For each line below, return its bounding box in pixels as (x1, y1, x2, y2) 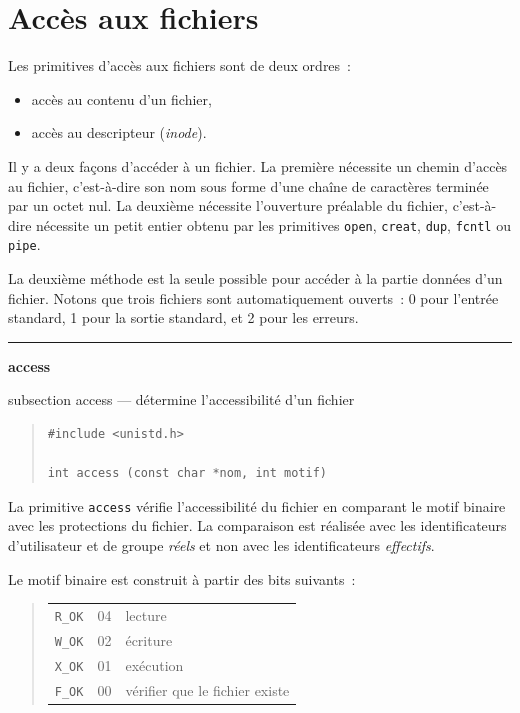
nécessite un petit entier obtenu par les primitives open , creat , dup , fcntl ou (36, 214, 511, 235)
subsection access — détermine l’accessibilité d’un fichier (8, 389, 355, 410)
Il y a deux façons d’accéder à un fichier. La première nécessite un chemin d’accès (8, 155, 508, 176)
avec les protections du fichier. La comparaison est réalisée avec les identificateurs (8, 515, 507, 536)
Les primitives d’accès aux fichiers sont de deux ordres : (8, 55, 351, 76)
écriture (125, 629, 173, 650)
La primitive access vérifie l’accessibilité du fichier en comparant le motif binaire (8, 495, 506, 516)
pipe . (8, 234, 41, 255)
